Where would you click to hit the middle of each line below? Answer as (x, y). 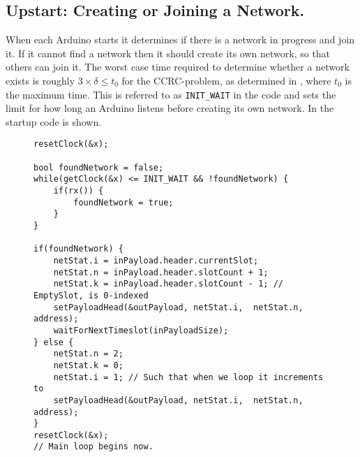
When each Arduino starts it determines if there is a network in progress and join (180, 39)
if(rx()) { (78, 191)
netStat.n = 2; (88, 354)
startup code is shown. (54, 121)
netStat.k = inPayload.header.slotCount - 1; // (168, 284)
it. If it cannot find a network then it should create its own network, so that (168, 53)
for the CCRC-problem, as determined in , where (226, 80)
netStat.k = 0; (88, 365)
